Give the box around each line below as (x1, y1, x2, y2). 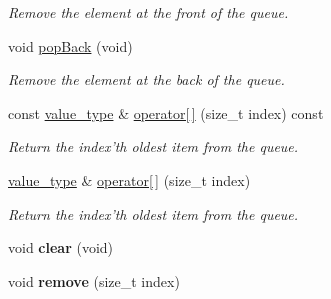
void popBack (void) (8, 35, 133, 56)
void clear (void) (8, 237, 114, 258)
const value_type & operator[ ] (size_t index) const (8, 102, 324, 123)
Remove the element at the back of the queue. (8, 69, 285, 90)
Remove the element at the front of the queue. (8, 2, 289, 22)
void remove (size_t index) (8, 270, 180, 291)
